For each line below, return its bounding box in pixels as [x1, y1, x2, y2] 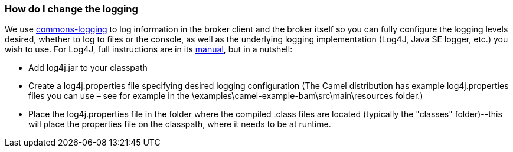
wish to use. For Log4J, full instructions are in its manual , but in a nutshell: [5, 44, 293, 55]
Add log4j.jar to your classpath [28, 62, 148, 73]
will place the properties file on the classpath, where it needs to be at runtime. [28, 119, 331, 130]
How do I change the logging [5, 3, 138, 15]
